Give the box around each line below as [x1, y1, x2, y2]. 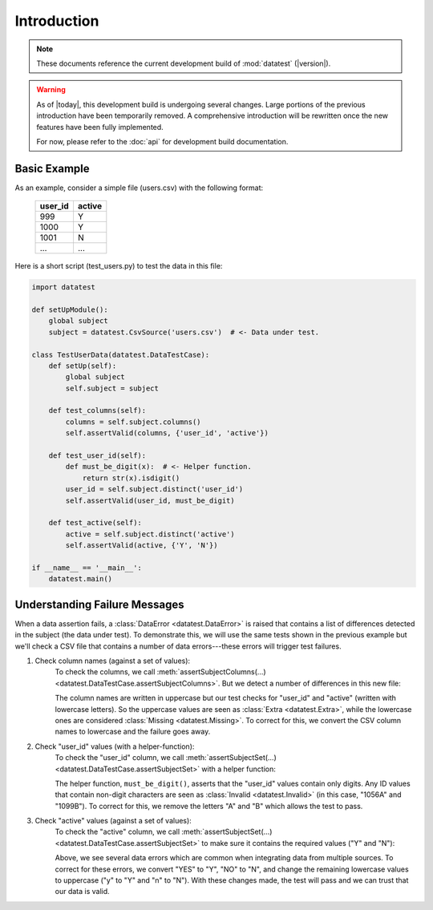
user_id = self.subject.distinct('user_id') [65, 485, 244, 494]
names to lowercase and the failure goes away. [55, 726, 211, 737]
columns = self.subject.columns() [65, 417, 201, 427]
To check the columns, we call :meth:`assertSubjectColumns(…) [55, 667, 266, 677]
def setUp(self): [48, 361, 117, 370]
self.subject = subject [65, 383, 160, 393]
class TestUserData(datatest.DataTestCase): [31, 350, 210, 359]
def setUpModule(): [31, 305, 108, 314]
